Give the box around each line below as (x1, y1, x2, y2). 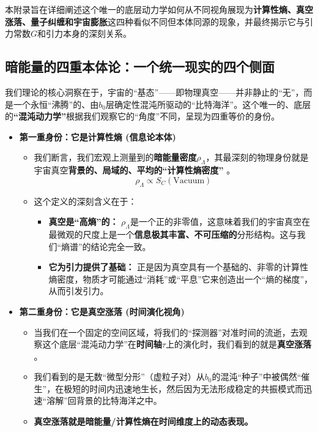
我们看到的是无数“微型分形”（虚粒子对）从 (34, 370, 205, 383)
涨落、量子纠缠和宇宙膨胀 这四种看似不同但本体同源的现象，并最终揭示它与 (5, 15, 305, 28)
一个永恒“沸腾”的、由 (13, 97, 99, 110)
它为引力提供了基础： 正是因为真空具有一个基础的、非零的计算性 (48, 260, 309, 273)
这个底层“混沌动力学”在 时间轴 (42, 338, 162, 351)
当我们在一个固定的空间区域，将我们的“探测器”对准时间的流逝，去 (34, 325, 299, 338)
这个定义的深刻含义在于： (34, 194, 137, 207)
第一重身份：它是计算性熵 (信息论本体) (19, 130, 176, 143)
